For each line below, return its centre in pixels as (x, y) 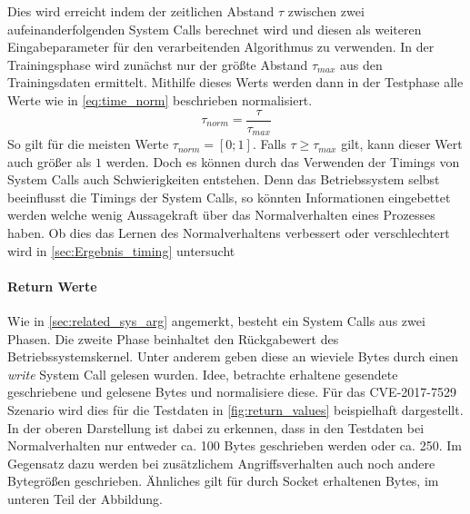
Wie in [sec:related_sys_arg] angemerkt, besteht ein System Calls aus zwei (216, 321)
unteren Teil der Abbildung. (85, 498)
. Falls (269, 144)
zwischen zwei (326, 11)
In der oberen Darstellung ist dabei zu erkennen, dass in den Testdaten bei (216, 427)
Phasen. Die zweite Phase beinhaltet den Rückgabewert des (173, 338)
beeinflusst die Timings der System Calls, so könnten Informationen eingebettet (229, 197)
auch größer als (50, 161)
